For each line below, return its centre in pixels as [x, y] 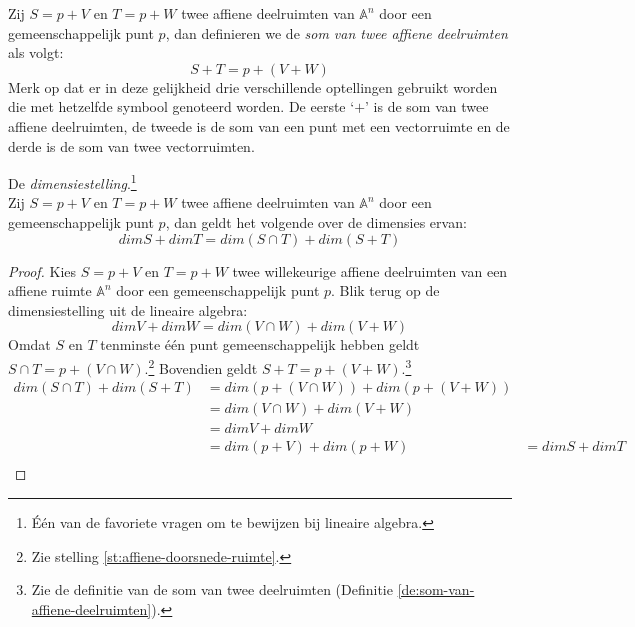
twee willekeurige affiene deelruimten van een [370, 270]
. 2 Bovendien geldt [201, 366]
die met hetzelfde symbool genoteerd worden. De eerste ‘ [181, 106]
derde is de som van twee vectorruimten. [131, 145]
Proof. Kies [42, 270]
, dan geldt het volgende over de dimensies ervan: [316, 222]
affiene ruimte [50, 290]
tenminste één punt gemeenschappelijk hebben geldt [260, 344]
